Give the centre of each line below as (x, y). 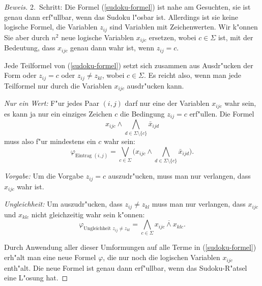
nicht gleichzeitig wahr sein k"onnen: (88, 214)
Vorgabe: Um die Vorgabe (44, 176)
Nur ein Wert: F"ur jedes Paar (52, 103)
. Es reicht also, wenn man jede (193, 75)
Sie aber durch (27, 37)
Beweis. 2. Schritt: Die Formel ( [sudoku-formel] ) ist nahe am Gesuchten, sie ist (127, 7)
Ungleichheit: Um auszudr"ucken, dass (63, 204)
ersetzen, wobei (172, 37)
